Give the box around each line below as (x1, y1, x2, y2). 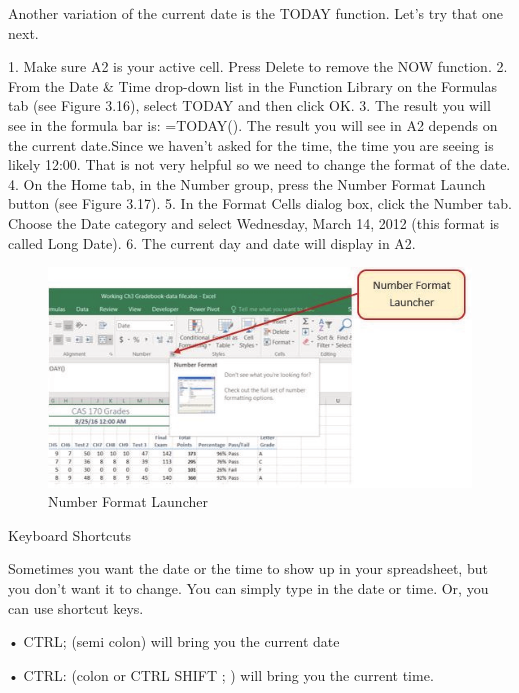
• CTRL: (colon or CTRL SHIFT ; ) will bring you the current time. (8, 664, 434, 685)
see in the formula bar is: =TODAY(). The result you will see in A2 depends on (8, 114, 498, 135)
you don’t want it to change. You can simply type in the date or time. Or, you (8, 578, 489, 599)
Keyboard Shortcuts (8, 524, 132, 545)
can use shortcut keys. (8, 597, 144, 618)
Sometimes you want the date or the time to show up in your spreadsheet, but (8, 558, 488, 579)
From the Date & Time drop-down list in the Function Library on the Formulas (8, 75, 498, 96)
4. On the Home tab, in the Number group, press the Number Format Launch (8, 173, 486, 194)
